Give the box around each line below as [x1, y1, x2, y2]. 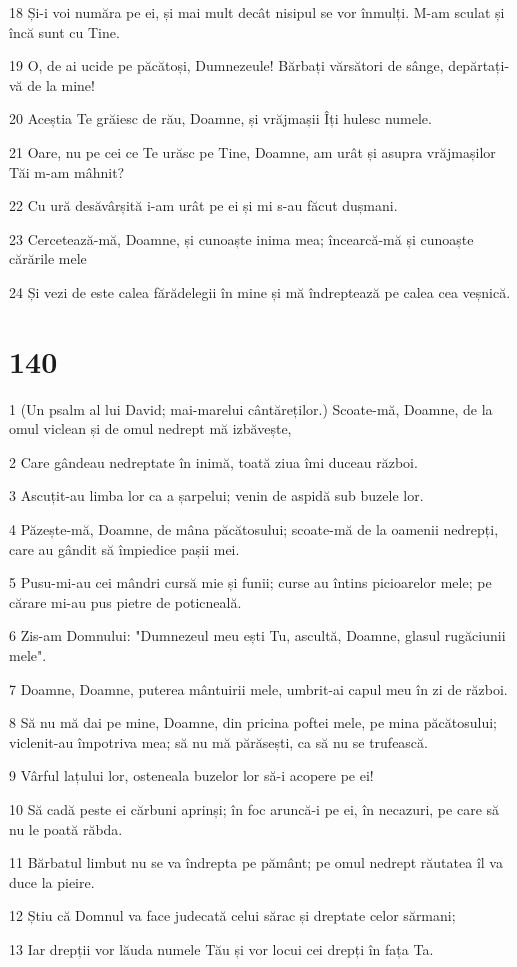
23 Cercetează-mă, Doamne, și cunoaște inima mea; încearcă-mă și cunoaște [9, 228, 474, 249]
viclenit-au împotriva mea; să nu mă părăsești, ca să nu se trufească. [9, 731, 428, 752]
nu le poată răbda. [9, 818, 123, 839]
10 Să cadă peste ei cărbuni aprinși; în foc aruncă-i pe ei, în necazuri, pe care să [9, 798, 500, 819]
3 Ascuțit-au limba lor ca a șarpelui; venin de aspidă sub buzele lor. [9, 485, 424, 506]
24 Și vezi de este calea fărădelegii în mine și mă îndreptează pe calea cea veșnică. [9, 281, 511, 302]
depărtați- [448, 55, 510, 76]
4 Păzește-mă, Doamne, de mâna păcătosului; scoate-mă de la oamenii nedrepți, [9, 519, 499, 540]
